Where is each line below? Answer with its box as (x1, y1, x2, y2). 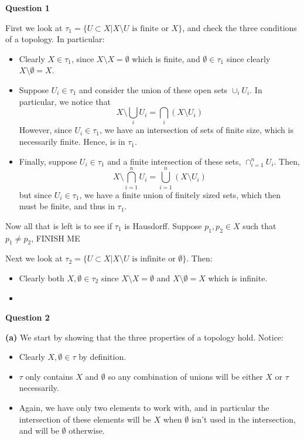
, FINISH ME (31, 232, 80, 244)
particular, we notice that (19, 95, 111, 107)
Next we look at (5, 252, 63, 264)
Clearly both (19, 271, 64, 284)
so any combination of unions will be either (108, 370, 263, 382)
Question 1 (5, 2, 50, 13)
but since (19, 188, 52, 200)
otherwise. (69, 424, 105, 437)
